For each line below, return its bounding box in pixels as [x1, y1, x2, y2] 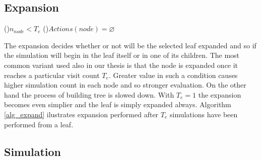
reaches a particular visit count [4, 69, 100, 80]
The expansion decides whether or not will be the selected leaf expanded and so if [4, 40, 256, 50]
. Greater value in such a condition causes [108, 69, 238, 80]
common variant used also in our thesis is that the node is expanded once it [4, 59, 238, 70]
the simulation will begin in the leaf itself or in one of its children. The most [4, 50, 240, 60]
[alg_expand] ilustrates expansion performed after [4, 109, 159, 119]
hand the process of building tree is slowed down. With [4, 89, 174, 100]
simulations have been [169, 109, 238, 119]
